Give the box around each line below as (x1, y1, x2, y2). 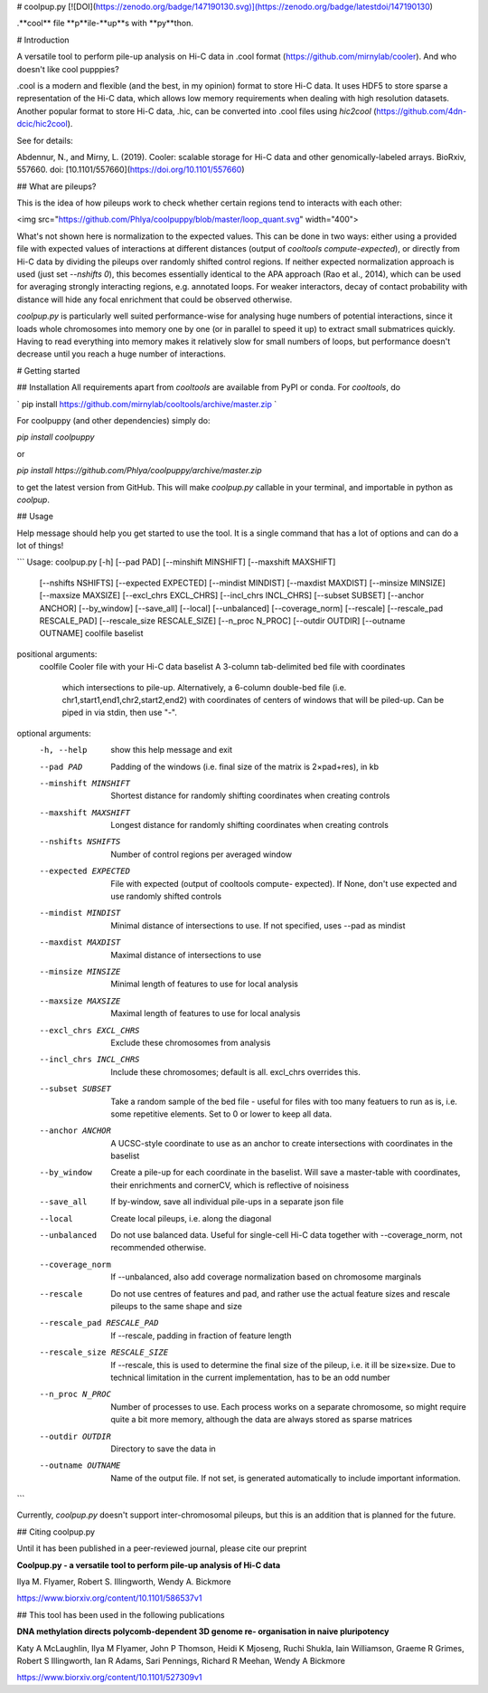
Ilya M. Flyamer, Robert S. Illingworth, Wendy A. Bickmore (16, 1576, 231, 1587)
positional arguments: (16, 648, 98, 660)
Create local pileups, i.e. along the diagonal (110, 1213, 272, 1223)
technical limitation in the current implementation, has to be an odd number (110, 1372, 390, 1383)
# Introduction (16, 34, 70, 45)
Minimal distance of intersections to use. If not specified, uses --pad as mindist (110, 919, 406, 931)
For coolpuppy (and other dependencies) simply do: (16, 414, 211, 425)
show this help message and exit (110, 745, 232, 756)
